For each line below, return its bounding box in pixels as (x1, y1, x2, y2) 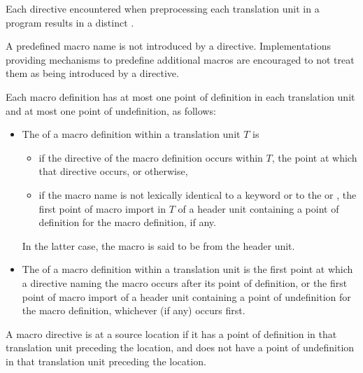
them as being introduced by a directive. (6, 66, 179, 80)
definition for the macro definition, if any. (38, 215, 216, 230)
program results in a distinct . (6, 15, 134, 29)
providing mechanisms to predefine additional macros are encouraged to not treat (6, 52, 355, 66)
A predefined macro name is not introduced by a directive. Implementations (6, 38, 332, 53)
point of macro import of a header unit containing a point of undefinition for (22, 289, 351, 304)
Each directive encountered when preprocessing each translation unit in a (6, 1, 320, 15)
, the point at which (271, 150, 357, 164)
